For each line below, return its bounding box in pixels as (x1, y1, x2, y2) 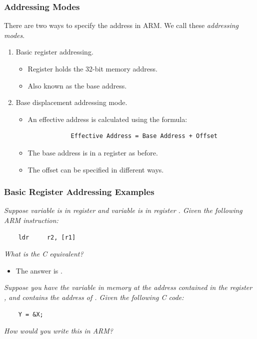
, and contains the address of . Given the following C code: (4, 291, 184, 302)
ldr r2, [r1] (18, 233, 76, 241)
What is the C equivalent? (4, 248, 83, 259)
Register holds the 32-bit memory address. (27, 63, 157, 73)
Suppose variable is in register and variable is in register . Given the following (4, 205, 242, 215)
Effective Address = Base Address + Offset (70, 132, 218, 140)
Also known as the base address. (27, 80, 127, 90)
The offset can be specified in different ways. (27, 164, 164, 174)
